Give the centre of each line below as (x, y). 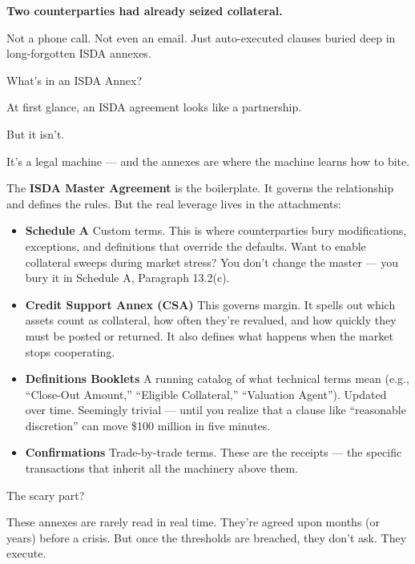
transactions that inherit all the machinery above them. (161, 468)
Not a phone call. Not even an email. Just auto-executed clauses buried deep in (201, 37)
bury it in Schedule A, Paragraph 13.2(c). (127, 278)
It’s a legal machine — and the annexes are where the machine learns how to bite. (208, 161)
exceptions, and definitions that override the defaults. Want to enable (195, 246)
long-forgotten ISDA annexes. (79, 53)
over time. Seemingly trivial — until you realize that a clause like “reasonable (216, 410)
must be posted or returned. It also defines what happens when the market (209, 335)
